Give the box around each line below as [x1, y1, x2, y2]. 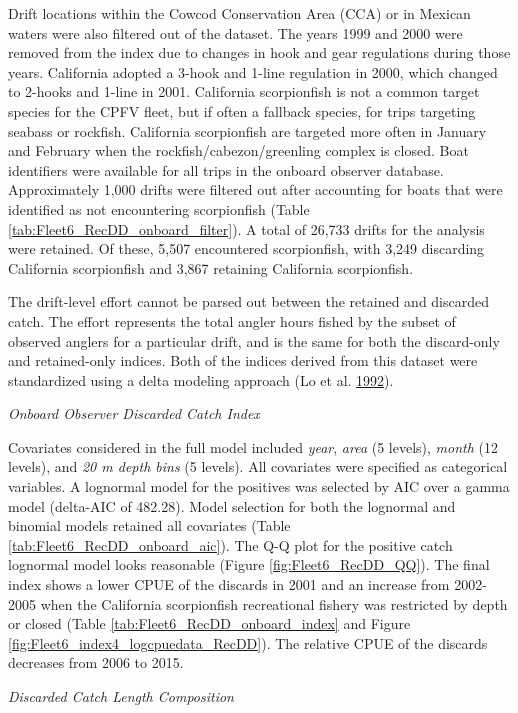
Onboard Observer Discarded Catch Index [8, 403, 260, 424]
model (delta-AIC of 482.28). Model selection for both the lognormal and [8, 495, 456, 516]
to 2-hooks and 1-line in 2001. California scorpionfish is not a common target [8, 81, 480, 102]
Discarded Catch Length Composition [8, 686, 234, 706]
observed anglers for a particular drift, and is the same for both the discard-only [8, 330, 500, 351]
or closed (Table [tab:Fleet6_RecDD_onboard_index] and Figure [8, 613, 411, 634]
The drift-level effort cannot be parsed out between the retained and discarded [8, 291, 490, 312]
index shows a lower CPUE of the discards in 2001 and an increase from [8, 574, 450, 595]
